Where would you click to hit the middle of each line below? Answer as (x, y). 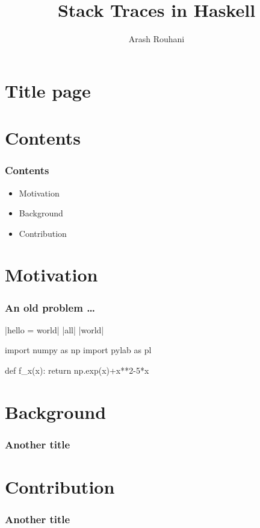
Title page (48, 90)
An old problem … (50, 307)
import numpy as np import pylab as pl (78, 350)
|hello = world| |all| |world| (54, 329)
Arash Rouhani (156, 39)
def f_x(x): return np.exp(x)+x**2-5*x (77, 370)
